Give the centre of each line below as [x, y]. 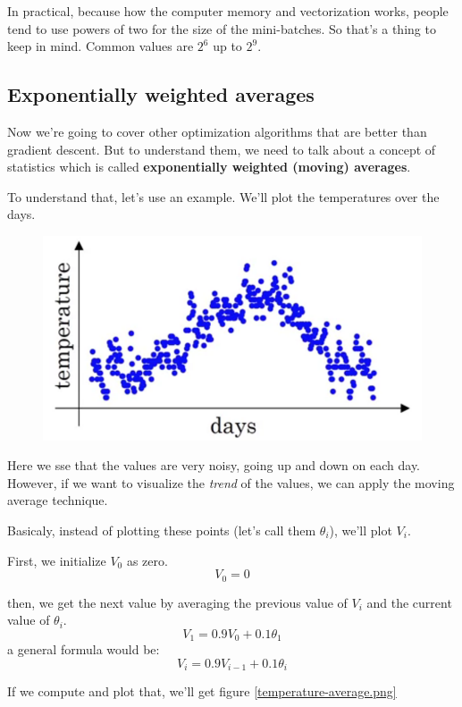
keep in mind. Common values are [101, 46]
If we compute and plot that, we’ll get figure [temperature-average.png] [202, 691]
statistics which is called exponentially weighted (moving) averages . [209, 167]
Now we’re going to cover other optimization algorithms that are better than [217, 131]
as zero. [147, 560]
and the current [409, 602]
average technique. [58, 500]
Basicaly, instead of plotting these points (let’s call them [162, 530]
